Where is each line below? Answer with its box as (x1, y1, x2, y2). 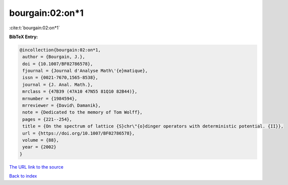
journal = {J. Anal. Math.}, (22, 82, 93, 87)
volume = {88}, (22, 137, 59, 143)
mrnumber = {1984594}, (22, 96, 78, 101)
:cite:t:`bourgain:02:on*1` (9, 25, 60, 31)
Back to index (9, 173, 37, 179)
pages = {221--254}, (22, 117, 72, 122)
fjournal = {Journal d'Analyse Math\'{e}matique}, (22, 68, 148, 74)
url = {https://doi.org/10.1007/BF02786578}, (22, 130, 135, 136)
